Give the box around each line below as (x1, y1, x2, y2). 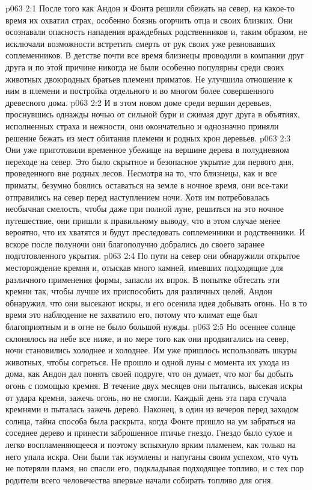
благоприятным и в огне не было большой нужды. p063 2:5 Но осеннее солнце (5, 320, 296, 333)
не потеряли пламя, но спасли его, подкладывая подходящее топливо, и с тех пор (5, 462, 304, 474)
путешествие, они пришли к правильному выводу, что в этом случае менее (5, 214, 281, 226)
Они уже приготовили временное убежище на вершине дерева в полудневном (5, 143, 289, 156)
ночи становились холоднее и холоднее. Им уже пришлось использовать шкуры (5, 344, 297, 356)
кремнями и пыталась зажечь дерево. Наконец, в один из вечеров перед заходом (5, 403, 299, 415)
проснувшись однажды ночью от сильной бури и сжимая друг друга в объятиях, (5, 108, 300, 120)
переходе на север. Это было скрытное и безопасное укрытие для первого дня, (5, 155, 294, 167)
